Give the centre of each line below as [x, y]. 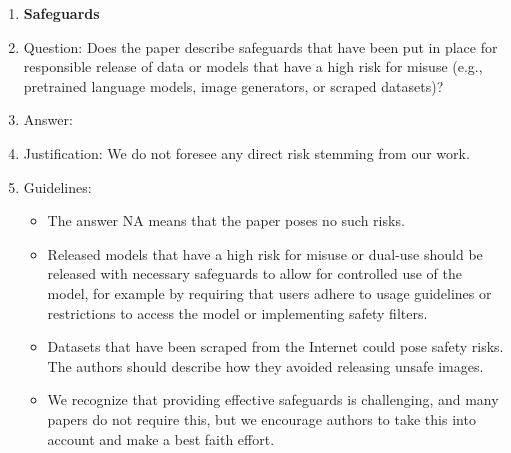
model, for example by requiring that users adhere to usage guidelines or [269, 292]
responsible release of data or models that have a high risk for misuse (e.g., [253, 66]
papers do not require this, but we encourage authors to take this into [261, 418]
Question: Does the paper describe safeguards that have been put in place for [260, 46]
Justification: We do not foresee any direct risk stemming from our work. [246, 152]
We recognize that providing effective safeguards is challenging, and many [273, 399]
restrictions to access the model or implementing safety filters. [237, 312]
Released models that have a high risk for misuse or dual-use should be [265, 253]
